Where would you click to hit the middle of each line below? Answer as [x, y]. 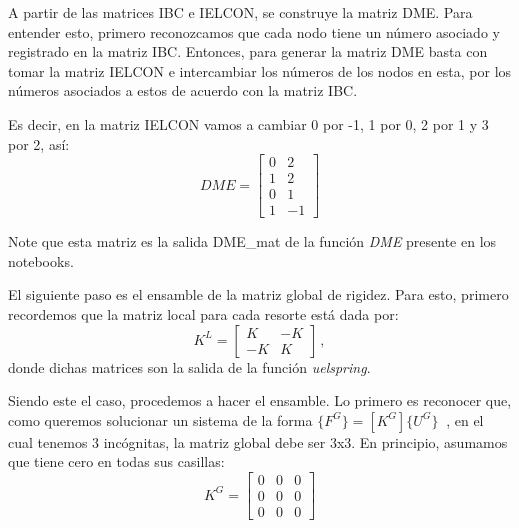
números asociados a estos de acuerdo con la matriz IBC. [183, 90]
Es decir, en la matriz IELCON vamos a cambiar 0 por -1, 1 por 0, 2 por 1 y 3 [248, 123]
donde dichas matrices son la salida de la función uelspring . [189, 366]
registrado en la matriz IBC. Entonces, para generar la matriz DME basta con [248, 51]
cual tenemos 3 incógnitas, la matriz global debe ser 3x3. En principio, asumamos [258, 441]
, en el [465, 419]
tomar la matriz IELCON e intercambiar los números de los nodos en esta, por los [260, 70]
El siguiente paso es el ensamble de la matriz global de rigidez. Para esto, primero [258, 294]
